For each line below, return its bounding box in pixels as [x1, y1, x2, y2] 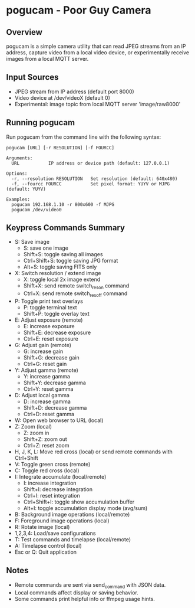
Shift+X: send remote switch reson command [23, 282, 130, 291]
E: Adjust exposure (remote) [14, 316, 83, 323]
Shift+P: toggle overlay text [23, 310, 90, 318]
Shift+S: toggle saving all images [23, 251, 103, 258]
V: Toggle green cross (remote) [14, 461, 91, 468]
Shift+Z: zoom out [23, 436, 68, 443]
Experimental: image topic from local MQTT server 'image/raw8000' [14, 100, 181, 107]
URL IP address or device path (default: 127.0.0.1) [11, 160, 170, 166]
